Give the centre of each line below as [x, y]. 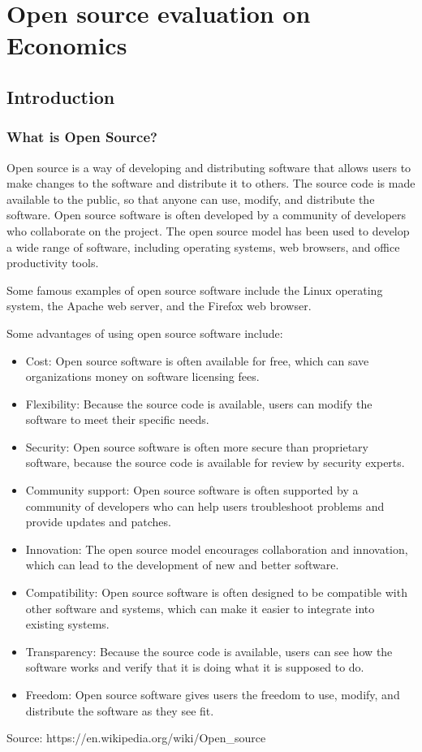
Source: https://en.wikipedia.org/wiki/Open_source [136, 738]
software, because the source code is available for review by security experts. [215, 462]
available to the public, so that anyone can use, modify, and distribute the [191, 199]
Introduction [61, 96]
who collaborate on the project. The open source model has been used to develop [208, 230]
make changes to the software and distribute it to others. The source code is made [211, 183]
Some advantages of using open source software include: [145, 333]
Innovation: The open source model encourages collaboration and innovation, [217, 549]
